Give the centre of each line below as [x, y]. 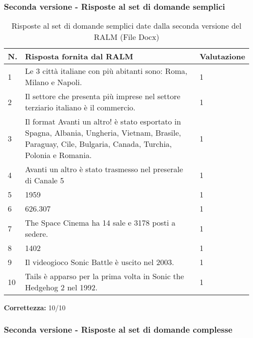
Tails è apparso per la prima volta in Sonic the [105, 276]
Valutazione [222, 56]
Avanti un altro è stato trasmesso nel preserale [104, 169]
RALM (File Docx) [126, 37]
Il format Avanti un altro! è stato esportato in [103, 122]
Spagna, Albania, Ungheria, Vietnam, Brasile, [103, 133]
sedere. [36, 234]
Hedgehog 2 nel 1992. [61, 287]
